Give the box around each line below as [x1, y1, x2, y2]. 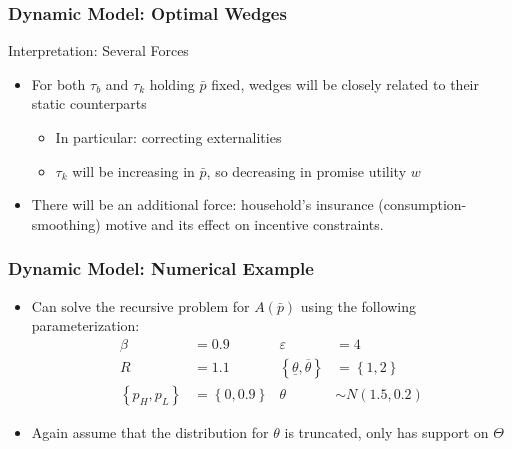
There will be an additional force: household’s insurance [31, 194, 374, 215]
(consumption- [378, 194, 467, 215]
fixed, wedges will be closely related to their [211, 73, 479, 94]
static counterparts [31, 93, 147, 114]
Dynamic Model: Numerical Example [8, 256, 314, 281]
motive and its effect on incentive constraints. [105, 213, 384, 234]
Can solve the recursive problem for [31, 295, 250, 316]
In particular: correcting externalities [55, 127, 282, 147]
